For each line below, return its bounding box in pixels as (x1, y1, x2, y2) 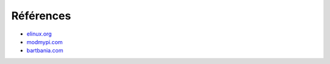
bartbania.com (26, 47, 64, 54)
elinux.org (26, 30, 52, 37)
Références (11, 9, 71, 22)
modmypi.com (26, 38, 63, 45)
